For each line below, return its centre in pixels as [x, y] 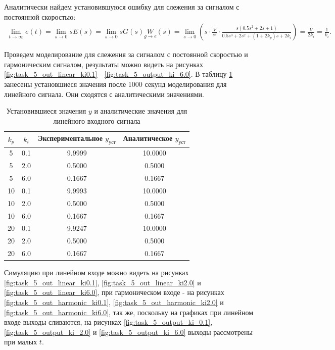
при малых [21, 342]
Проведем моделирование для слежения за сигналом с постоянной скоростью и [126, 54]
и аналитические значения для [141, 111]
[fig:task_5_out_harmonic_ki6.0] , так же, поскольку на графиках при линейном [129, 312]
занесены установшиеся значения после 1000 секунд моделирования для [115, 84]
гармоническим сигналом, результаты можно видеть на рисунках [104, 64]
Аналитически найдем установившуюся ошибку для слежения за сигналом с [122, 7]
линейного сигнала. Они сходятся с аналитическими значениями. [104, 94]
